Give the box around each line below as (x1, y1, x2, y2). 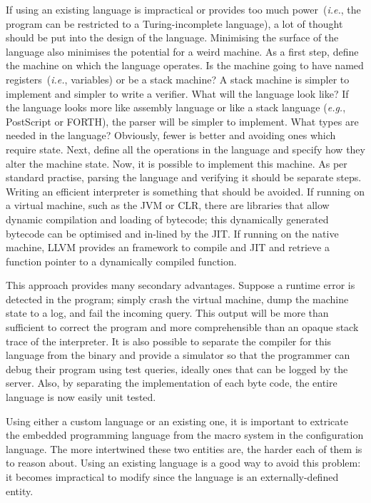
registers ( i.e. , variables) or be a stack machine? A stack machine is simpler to (6, 71, 350, 86)
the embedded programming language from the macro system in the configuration (6, 427, 364, 442)
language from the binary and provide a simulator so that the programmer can (6, 347, 350, 362)
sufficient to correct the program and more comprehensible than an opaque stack (6, 320, 359, 335)
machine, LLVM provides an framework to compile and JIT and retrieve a (6, 240, 330, 255)
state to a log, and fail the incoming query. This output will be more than (6, 305, 329, 320)
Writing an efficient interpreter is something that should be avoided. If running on (6, 183, 365, 198)
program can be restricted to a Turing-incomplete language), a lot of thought (6, 16, 343, 31)
